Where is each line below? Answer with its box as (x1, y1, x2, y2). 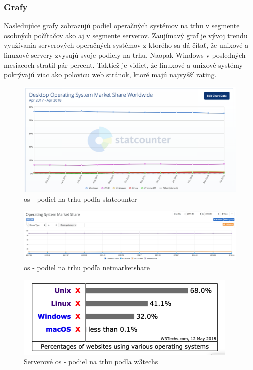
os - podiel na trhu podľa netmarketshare (24, 262, 150, 272)
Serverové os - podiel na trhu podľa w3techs (24, 356, 158, 367)
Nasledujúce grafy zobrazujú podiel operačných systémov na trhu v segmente (4, 20, 240, 31)
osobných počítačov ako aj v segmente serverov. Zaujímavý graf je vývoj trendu (4, 30, 248, 40)
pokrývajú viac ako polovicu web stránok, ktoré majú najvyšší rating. (4, 69, 217, 80)
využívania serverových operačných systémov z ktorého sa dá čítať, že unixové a (4, 40, 249, 50)
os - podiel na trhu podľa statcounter (24, 193, 137, 204)
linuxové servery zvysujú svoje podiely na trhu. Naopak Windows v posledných (4, 50, 246, 60)
